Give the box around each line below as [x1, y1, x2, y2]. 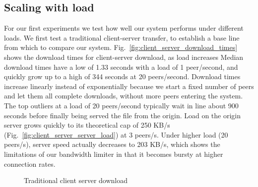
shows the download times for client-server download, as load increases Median [4, 51, 244, 62]
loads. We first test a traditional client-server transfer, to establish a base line [4, 32, 240, 43]
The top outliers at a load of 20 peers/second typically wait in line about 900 [4, 100, 239, 110]
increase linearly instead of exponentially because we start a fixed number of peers [4, 81, 254, 91]
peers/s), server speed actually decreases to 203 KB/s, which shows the [4, 139, 220, 149]
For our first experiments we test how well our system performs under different [4, 23, 244, 33]
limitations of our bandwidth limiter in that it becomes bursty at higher [4, 148, 223, 159]
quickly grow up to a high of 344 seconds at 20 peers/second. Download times [4, 71, 241, 82]
